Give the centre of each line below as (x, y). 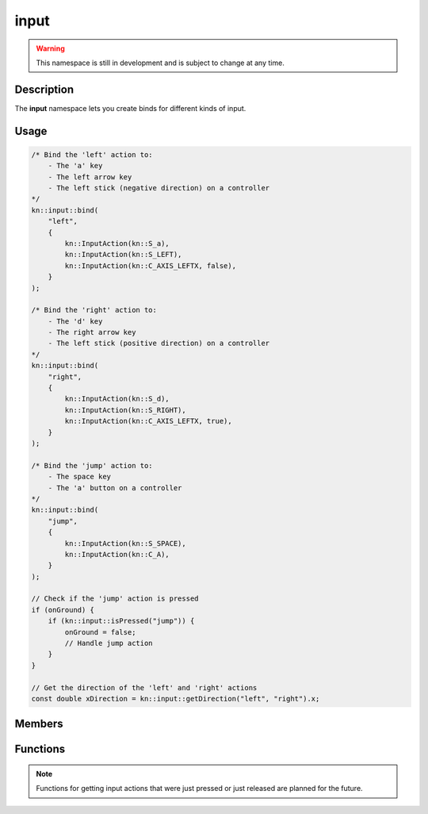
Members (39, 724)
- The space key (79, 477)
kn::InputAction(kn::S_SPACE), (125, 543)
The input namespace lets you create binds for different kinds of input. (130, 108)
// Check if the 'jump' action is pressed (115, 599)
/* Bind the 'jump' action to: (92, 465)
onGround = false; (100, 632)
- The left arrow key (90, 177)
